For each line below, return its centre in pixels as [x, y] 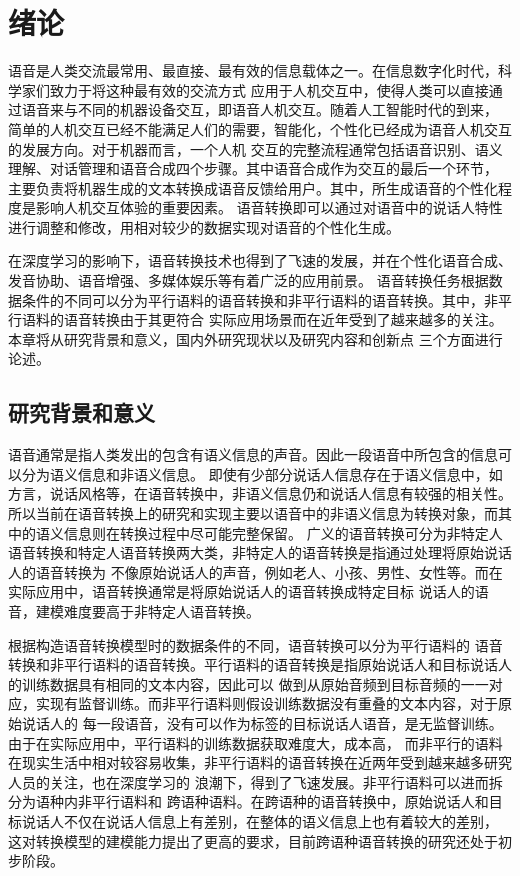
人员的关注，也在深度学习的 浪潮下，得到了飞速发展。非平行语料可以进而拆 [255, 781]
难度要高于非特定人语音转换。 [161, 610]
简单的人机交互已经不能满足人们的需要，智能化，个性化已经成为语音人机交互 [260, 128]
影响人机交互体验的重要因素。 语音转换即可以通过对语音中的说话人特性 [269, 207]
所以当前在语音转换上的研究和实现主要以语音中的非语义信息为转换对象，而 [253, 513]
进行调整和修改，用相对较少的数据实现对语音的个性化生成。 [204, 226]
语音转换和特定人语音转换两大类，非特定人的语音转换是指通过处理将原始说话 [260, 552]
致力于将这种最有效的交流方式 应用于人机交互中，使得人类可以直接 [269, 89]
